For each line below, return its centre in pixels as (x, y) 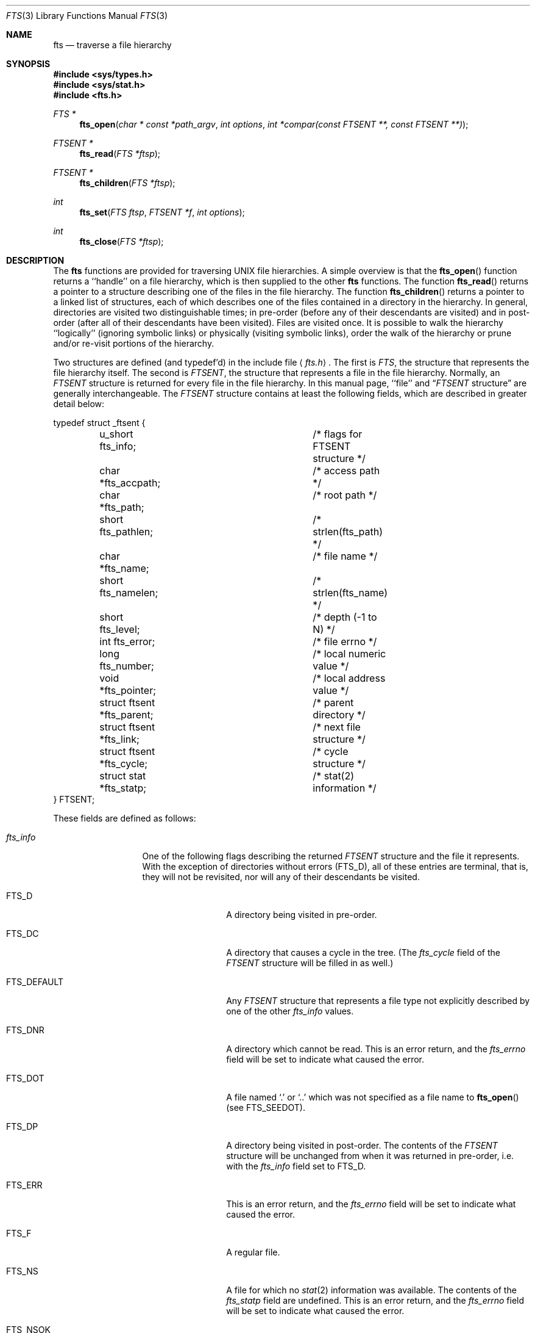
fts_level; (120, 629)
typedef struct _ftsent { (99, 423)
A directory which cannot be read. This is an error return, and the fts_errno (376, 1049)
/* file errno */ (345, 641)
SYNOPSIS (28, 64)
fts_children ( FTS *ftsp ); (127, 183)
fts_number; (127, 666)
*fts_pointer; (128, 690)
